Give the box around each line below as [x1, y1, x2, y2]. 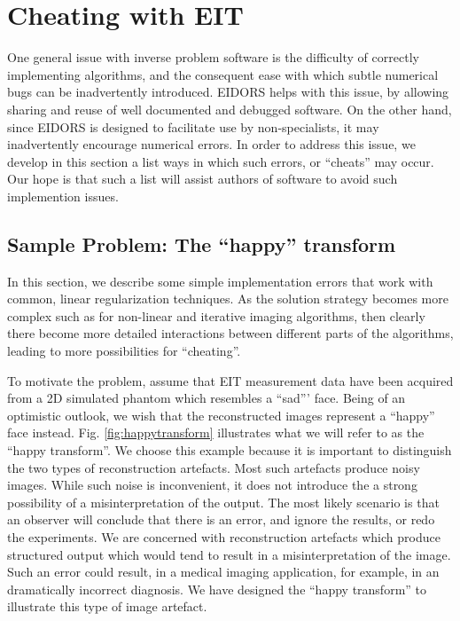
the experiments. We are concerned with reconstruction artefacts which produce [7, 527, 441, 546]
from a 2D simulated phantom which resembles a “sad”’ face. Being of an [7, 389, 406, 407]
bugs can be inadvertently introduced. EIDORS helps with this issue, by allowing [7, 83, 449, 101]
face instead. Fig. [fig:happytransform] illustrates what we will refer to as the [7, 423, 425, 442]
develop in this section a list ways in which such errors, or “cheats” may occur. [7, 152, 434, 170]
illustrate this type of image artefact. [7, 597, 207, 616]
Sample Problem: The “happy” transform [7, 230, 396, 257]
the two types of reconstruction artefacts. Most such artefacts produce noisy [7, 458, 420, 476]
